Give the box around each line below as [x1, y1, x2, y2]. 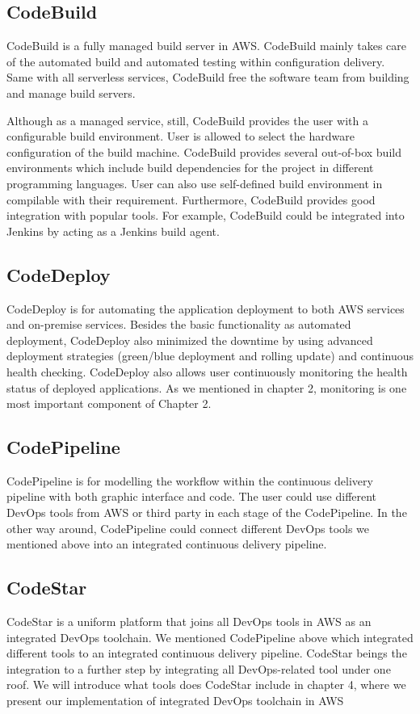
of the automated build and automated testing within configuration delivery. [6, 52, 385, 69]
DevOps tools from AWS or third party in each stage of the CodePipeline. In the [6, 504, 407, 521]
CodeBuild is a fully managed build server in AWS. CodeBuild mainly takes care [6, 37, 407, 54]
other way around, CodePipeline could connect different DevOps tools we [6, 519, 370, 536]
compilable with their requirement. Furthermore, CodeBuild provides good [6, 191, 376, 208]
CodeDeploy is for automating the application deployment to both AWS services [6, 300, 405, 317]
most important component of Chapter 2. [6, 395, 212, 412]
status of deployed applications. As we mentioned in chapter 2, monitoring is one [6, 379, 407, 396]
